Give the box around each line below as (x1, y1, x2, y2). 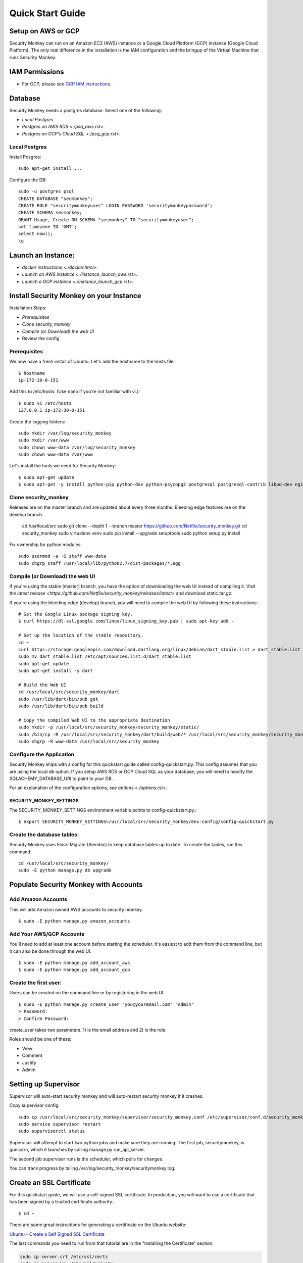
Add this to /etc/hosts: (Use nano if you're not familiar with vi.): (9, 388, 140, 395)
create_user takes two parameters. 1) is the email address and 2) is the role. (9, 1027, 167, 1033)
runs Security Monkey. (9, 54, 57, 60)
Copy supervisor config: (9, 1102, 60, 1108)
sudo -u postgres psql (18, 188, 75, 195)
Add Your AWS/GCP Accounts (9, 930, 85, 937)
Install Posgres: (9, 154, 41, 160)
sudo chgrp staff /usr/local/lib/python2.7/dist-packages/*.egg (18, 560, 181, 566)
